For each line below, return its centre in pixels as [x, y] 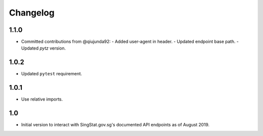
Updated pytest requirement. [52, 74]
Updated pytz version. [43, 48]
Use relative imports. [42, 99]
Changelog [32, 13]
